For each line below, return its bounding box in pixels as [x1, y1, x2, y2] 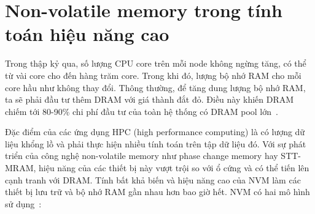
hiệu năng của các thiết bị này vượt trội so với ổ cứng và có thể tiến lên [39, 161, 309, 174]
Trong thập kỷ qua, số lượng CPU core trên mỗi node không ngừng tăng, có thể [5, 57, 306, 70]
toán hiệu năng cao [5, 21, 169, 46]
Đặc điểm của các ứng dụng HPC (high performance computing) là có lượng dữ [5, 125, 305, 138]
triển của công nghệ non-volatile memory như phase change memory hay [5, 149, 278, 162]
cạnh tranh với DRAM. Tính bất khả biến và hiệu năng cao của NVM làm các [5, 173, 301, 186]
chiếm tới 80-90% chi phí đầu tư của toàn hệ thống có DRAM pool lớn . [5, 105, 278, 117]
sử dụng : [5, 197, 42, 210]
